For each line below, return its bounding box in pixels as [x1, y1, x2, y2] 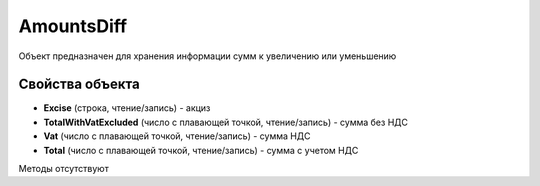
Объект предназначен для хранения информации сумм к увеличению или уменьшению [18, 50, 397, 62]
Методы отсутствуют [18, 163, 109, 175]
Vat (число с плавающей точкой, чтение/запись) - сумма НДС [43, 130, 311, 142]
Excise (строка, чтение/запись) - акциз [43, 102, 211, 114]
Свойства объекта [18, 76, 140, 93]
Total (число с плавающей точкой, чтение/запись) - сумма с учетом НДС [43, 144, 359, 156]
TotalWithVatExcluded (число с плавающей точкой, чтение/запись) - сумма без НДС [43, 116, 409, 128]
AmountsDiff [18, 15, 128, 37]
